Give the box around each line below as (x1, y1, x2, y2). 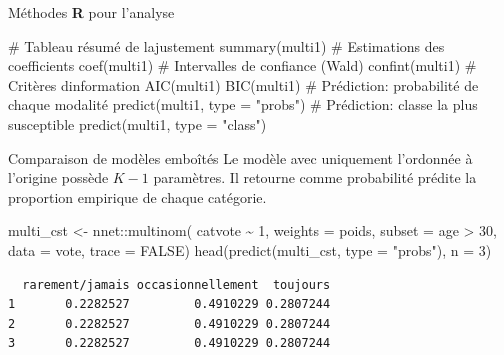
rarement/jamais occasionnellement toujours (22, 277, 331, 292)
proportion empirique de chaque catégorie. (8, 186, 267, 207)
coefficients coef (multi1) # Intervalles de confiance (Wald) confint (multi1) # (8, 55, 477, 76)
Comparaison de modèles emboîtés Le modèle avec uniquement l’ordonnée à (8, 147, 473, 168)
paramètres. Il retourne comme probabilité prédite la (153, 167, 477, 188)
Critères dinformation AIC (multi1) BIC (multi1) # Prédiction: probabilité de (8, 74, 479, 95)
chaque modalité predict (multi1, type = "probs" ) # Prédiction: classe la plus (8, 94, 478, 115)
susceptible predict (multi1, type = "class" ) (8, 113, 267, 134)
